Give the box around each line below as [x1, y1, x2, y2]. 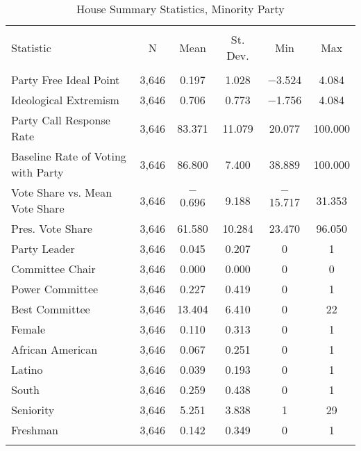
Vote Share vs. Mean [11, 184, 112, 200]
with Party [11, 164, 64, 180]
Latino [11, 361, 43, 377]
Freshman [11, 422, 58, 438]
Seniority [11, 402, 55, 418]
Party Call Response [11, 112, 110, 128]
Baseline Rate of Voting [11, 148, 126, 164]
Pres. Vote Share [11, 220, 92, 236]
